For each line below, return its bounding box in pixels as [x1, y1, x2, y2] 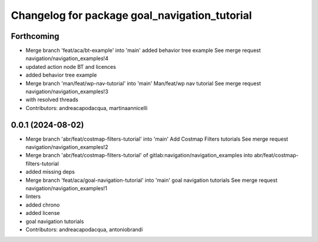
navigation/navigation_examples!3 [25, 88, 108, 95]
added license [25, 210, 60, 217]
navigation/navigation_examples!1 [25, 185, 107, 192]
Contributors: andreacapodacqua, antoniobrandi [25, 226, 143, 233]
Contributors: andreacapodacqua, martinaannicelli [25, 104, 148, 111]
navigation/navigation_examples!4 [25, 55, 109, 62]
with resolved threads [25, 96, 79, 103]
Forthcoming [11, 31, 59, 41]
